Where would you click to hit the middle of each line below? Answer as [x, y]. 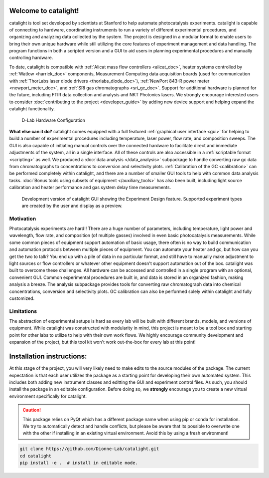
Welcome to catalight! [44, 11]
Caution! [32, 410]
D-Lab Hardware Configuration [54, 120]
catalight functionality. [32, 109]
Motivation [23, 219]
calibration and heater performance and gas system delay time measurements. [90, 188]
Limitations [23, 311]
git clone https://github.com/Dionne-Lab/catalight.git [89, 449]
